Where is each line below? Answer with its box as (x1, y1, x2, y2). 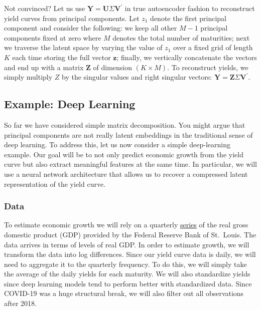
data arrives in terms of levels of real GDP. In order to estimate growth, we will (4, 239, 249, 249)
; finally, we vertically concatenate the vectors (116, 52, 257, 62)
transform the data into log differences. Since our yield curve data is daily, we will (4, 249, 256, 259)
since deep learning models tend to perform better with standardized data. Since (4, 278, 252, 288)
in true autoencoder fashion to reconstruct (124, 3, 255, 13)
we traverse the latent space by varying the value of (4, 42, 163, 53)
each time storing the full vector (12, 52, 111, 62)
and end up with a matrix (4, 62, 84, 72)
